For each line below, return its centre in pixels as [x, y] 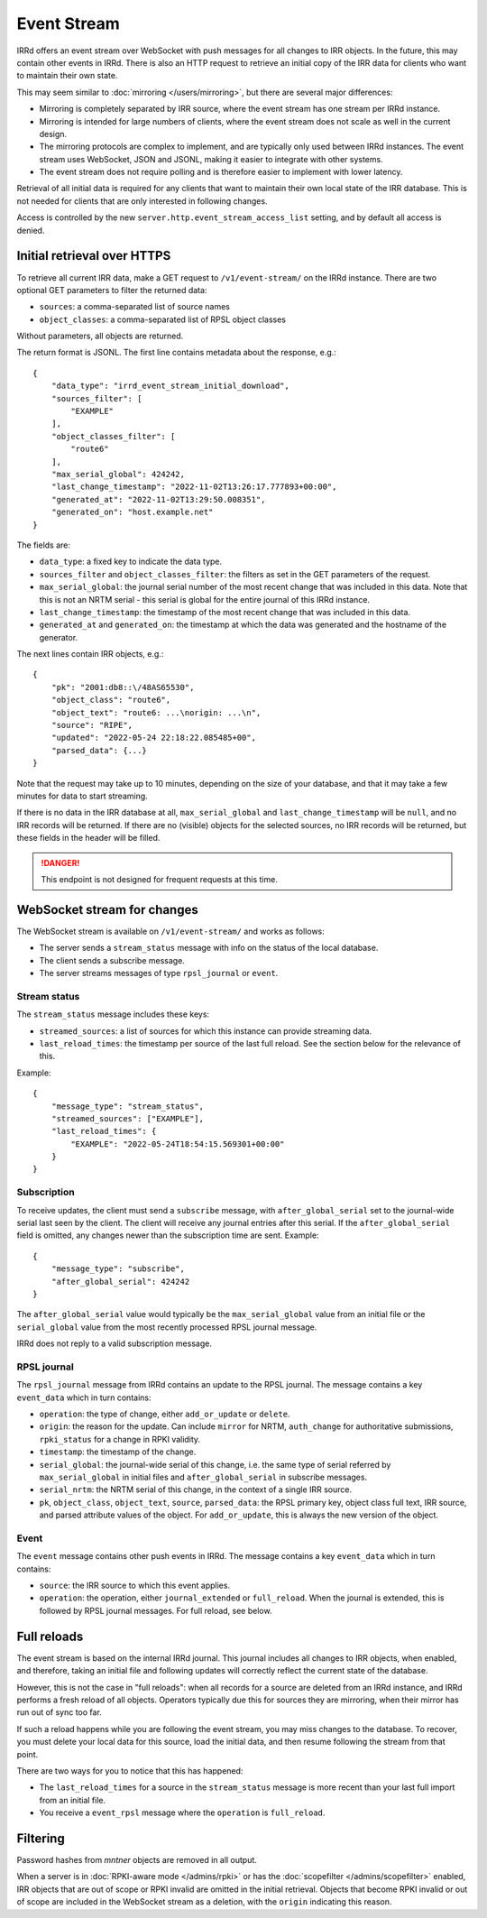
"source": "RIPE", [92, 725]
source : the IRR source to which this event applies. [134, 1586]
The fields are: [44, 545]
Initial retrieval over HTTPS [94, 256]
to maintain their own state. [67, 76]
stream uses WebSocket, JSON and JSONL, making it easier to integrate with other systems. [211, 159]
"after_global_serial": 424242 [120, 1282]
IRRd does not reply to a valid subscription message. [114, 1343]
